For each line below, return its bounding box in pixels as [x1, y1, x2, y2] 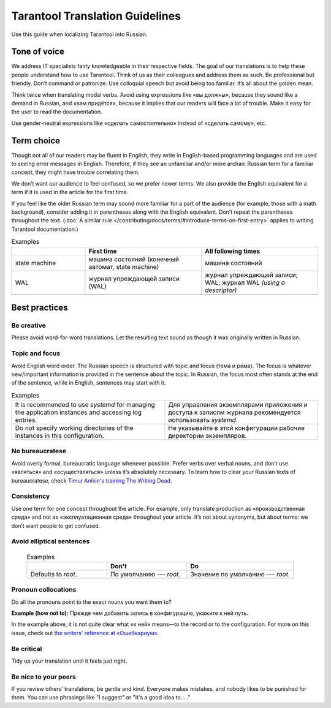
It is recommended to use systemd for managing [15, 401, 156, 409]
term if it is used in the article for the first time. [11, 189, 129, 196]
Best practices [11, 303, 68, 313]
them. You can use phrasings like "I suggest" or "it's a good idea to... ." [11, 694, 191, 701]
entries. [15, 416, 37, 424]
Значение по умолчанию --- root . [190, 570, 291, 578]
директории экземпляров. [168, 432, 247, 440]
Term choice [11, 135, 61, 146]
